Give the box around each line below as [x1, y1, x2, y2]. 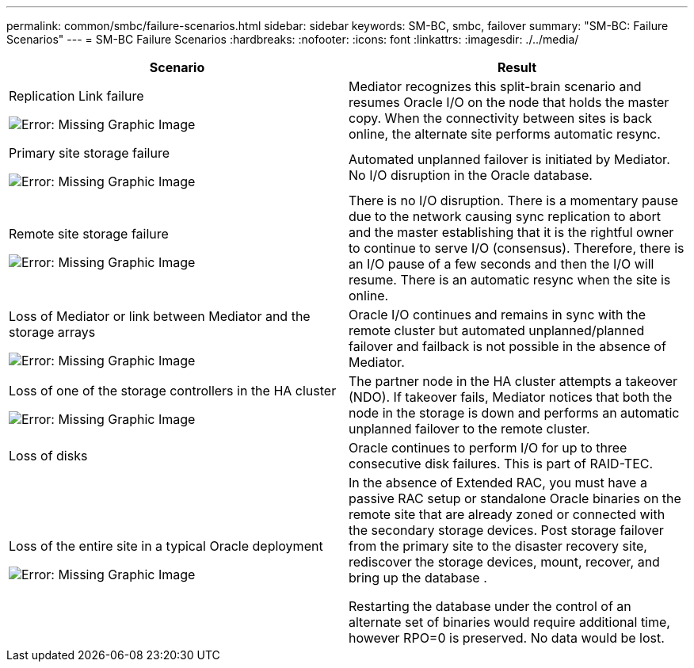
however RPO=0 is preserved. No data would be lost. [349, 630, 665, 646]
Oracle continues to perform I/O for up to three [349, 440, 627, 456]
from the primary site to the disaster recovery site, [349, 538, 647, 554]
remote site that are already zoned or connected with [349, 506, 665, 522]
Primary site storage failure [9, 145, 170, 161]
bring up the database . [349, 570, 487, 586]
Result [497, 59, 537, 75]
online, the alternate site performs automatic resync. [349, 126, 661, 142]
